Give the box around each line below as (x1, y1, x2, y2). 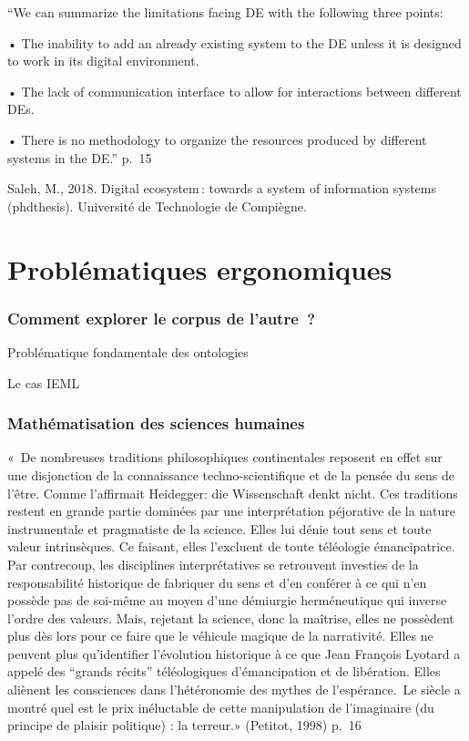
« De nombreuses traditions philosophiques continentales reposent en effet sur (7, 448, 443, 467)
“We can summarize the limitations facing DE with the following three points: (7, 3, 444, 21)
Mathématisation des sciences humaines (7, 412, 305, 435)
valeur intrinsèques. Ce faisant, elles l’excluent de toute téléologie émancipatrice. (7, 537, 455, 556)
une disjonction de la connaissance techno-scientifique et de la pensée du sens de (7, 465, 454, 484)
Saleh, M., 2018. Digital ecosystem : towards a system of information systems (7, 179, 437, 198)
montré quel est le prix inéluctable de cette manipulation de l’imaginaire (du (7, 697, 434, 716)
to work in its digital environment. (7, 51, 199, 70)
